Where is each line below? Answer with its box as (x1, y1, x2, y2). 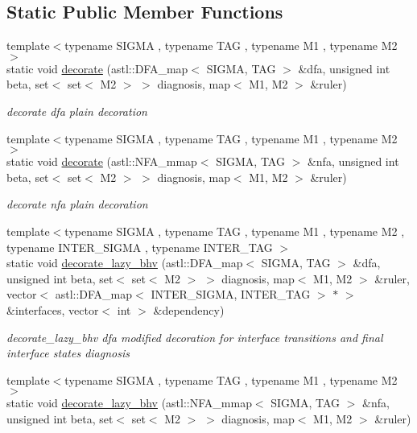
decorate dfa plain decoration (6, 102, 147, 119)
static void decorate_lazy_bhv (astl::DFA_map (6, 254, 243, 271)
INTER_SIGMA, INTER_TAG (151, 286, 311, 303)
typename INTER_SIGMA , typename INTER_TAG (6, 238, 273, 255)
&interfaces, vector (6, 301, 99, 318)
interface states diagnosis (6, 344, 130, 361)
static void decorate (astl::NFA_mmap (6, 153, 197, 170)
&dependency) (153, 301, 225, 318)
